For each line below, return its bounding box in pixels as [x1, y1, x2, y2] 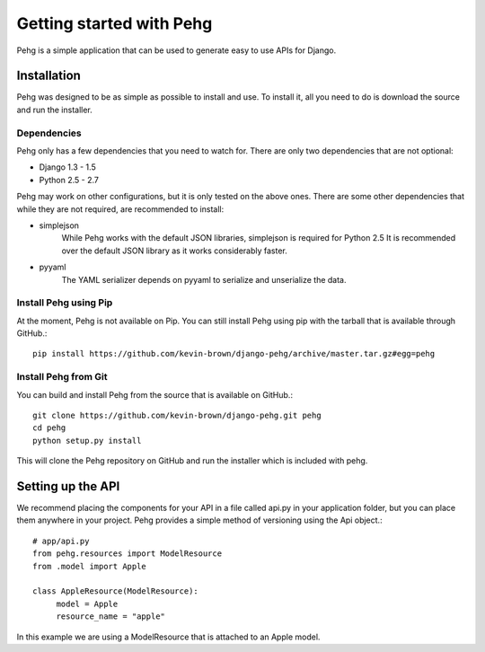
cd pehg [32, 423, 66, 433]
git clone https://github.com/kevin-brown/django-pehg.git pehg [32, 410, 322, 420]
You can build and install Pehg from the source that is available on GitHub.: [16, 389, 294, 400]
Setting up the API [16, 479, 120, 494]
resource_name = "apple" [56, 612, 166, 621]
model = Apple [56, 598, 119, 609]
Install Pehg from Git [16, 371, 108, 383]
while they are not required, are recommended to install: [16, 203, 225, 215]
